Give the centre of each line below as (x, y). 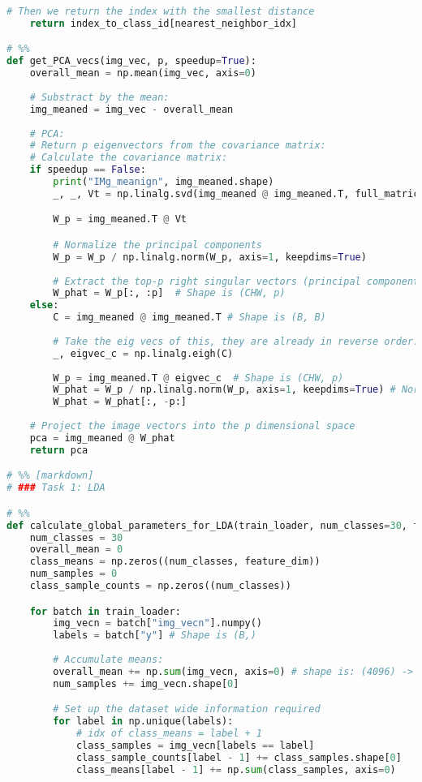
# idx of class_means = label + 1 (169, 734)
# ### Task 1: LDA (56, 488)
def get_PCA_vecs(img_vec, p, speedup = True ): (131, 61)
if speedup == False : (88, 170)
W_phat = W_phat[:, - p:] (120, 402)
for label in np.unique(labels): (143, 722)
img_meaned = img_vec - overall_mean (131, 109)
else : (44, 305)
